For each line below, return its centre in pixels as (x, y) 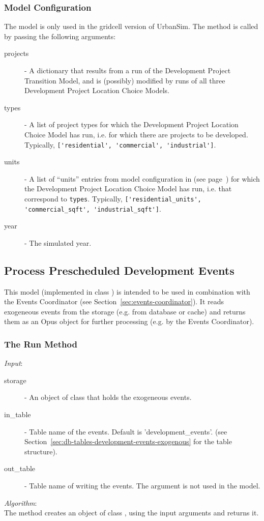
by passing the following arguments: (60, 36)
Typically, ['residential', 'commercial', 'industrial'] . (120, 144)
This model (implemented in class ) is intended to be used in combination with (127, 291)
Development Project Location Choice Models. (97, 90)
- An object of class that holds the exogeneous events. (108, 397)
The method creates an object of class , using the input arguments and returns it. (131, 513)
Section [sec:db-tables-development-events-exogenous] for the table (128, 441)
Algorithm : (21, 502)
